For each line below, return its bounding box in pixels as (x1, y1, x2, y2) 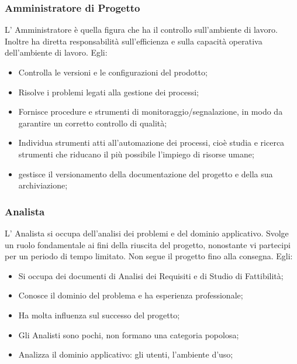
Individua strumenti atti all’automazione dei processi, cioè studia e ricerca (18, 136, 285, 149)
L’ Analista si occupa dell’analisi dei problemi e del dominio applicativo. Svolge (5, 226, 289, 239)
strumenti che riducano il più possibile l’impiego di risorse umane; (18, 147, 254, 160)
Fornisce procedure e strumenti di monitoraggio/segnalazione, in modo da (18, 105, 283, 118)
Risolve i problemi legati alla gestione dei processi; (18, 85, 199, 98)
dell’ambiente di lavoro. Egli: (5, 46, 108, 59)
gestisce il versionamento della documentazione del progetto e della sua (18, 167, 273, 180)
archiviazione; (18, 179, 68, 191)
